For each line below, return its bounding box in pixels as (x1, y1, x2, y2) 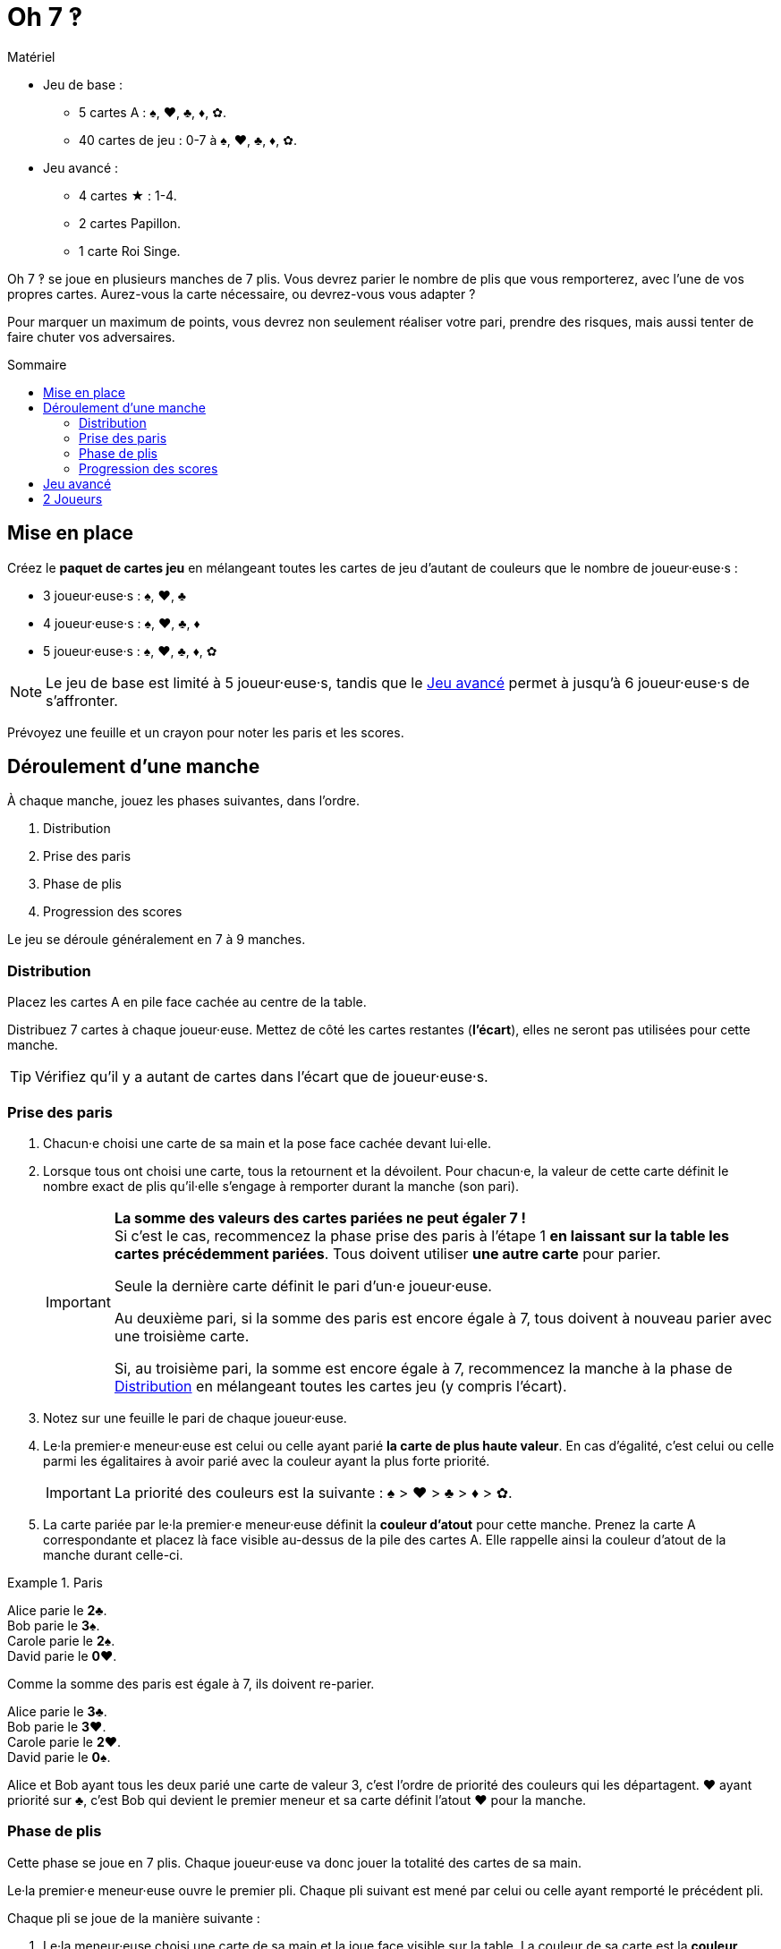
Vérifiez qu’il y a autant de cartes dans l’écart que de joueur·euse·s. (35, 1068, 488, 1086)
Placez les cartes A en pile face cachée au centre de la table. (7, 994, 367, 1010)
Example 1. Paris (7, 1574, 103, 1590)
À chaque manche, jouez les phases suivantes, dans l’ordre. (7, 793, 361, 809)
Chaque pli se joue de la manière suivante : (7, 1910, 260, 1926)
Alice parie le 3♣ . (7, 1703, 107, 1719)
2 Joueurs (43, 490, 103, 506)
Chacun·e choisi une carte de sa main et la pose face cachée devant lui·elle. (43, 1135, 492, 1151)
